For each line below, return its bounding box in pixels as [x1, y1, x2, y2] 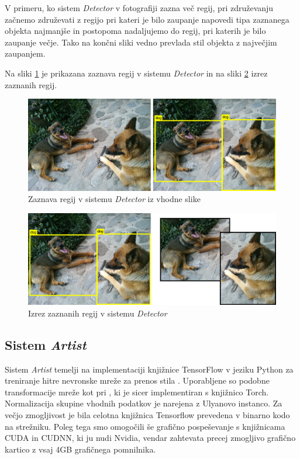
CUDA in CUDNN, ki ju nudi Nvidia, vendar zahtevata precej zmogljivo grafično [5, 432, 296, 444]
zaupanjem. [5, 47, 46, 60]
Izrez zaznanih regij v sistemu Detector [28, 307, 167, 319]
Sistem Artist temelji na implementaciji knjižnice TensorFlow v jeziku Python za [5, 363, 294, 375]
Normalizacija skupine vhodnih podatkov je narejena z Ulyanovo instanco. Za [5, 397, 282, 409]
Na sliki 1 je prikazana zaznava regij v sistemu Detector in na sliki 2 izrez [5, 67, 268, 79]
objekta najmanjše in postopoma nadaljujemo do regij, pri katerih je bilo [5, 25, 266, 37]
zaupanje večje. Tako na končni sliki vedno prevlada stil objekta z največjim [5, 36, 277, 48]
